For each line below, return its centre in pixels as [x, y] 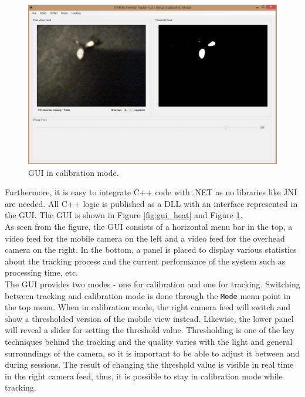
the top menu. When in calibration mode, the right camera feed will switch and [148, 307]
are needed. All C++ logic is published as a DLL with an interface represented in [151, 203]
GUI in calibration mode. [74, 172]
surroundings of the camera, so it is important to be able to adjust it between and [152, 353]
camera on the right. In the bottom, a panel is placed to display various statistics [151, 250]
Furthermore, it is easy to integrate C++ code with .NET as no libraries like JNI [151, 192]
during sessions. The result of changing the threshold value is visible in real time [149, 364]
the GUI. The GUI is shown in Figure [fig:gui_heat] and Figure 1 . [124, 215]
